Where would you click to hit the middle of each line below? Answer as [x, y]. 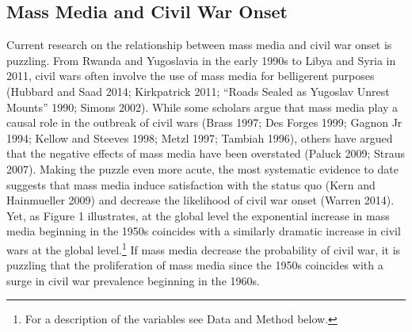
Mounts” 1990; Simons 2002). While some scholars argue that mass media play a [202, 107]
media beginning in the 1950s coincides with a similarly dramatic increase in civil [204, 231]
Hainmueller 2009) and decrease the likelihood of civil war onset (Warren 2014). [200, 200]
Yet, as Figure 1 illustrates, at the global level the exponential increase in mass [198, 215]
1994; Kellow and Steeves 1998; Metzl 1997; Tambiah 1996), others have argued [200, 137]
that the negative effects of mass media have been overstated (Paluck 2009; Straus [206, 153]
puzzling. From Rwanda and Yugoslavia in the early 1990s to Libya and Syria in [201, 60]
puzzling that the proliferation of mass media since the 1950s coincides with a [195, 265]
